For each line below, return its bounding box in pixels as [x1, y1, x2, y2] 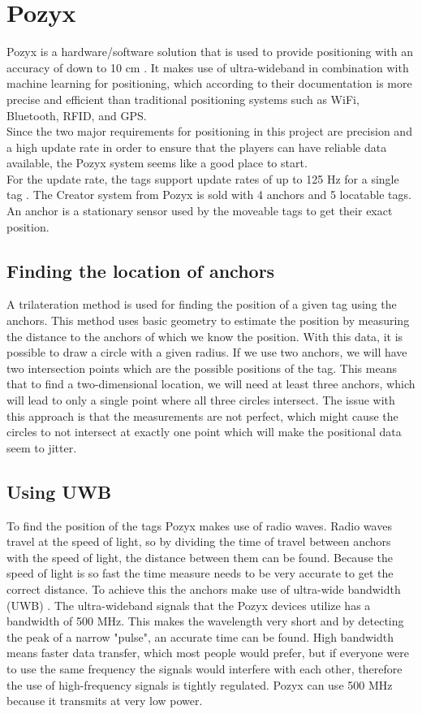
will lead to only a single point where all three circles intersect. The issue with [6, 392, 395, 409]
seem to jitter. [6, 439, 77, 456]
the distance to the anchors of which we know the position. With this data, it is [6, 327, 403, 344]
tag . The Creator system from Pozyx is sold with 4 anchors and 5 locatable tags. [6, 186, 411, 203]
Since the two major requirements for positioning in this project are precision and [6, 123, 412, 140]
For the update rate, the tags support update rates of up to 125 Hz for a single [6, 170, 399, 187]
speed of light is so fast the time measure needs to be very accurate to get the [6, 565, 394, 582]
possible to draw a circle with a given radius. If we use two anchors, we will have [6, 344, 407, 361]
